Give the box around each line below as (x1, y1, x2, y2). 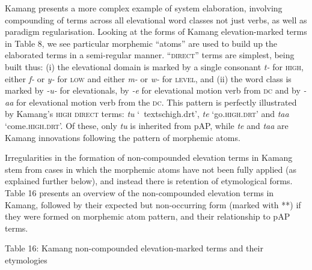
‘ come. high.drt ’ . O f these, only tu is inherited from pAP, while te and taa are (5, 119, 289, 131)
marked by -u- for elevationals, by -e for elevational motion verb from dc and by (5, 84, 301, 97)
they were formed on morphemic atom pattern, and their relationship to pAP (5, 210, 290, 223)
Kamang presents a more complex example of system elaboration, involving (5, 2, 283, 14)
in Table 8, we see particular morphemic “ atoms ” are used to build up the (5, 37, 278, 49)
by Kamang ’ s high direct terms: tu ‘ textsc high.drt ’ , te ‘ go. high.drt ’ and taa (5, 107, 289, 120)
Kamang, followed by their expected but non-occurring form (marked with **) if (5, 198, 301, 211)
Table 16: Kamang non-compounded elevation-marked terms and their (5, 242, 263, 254)
